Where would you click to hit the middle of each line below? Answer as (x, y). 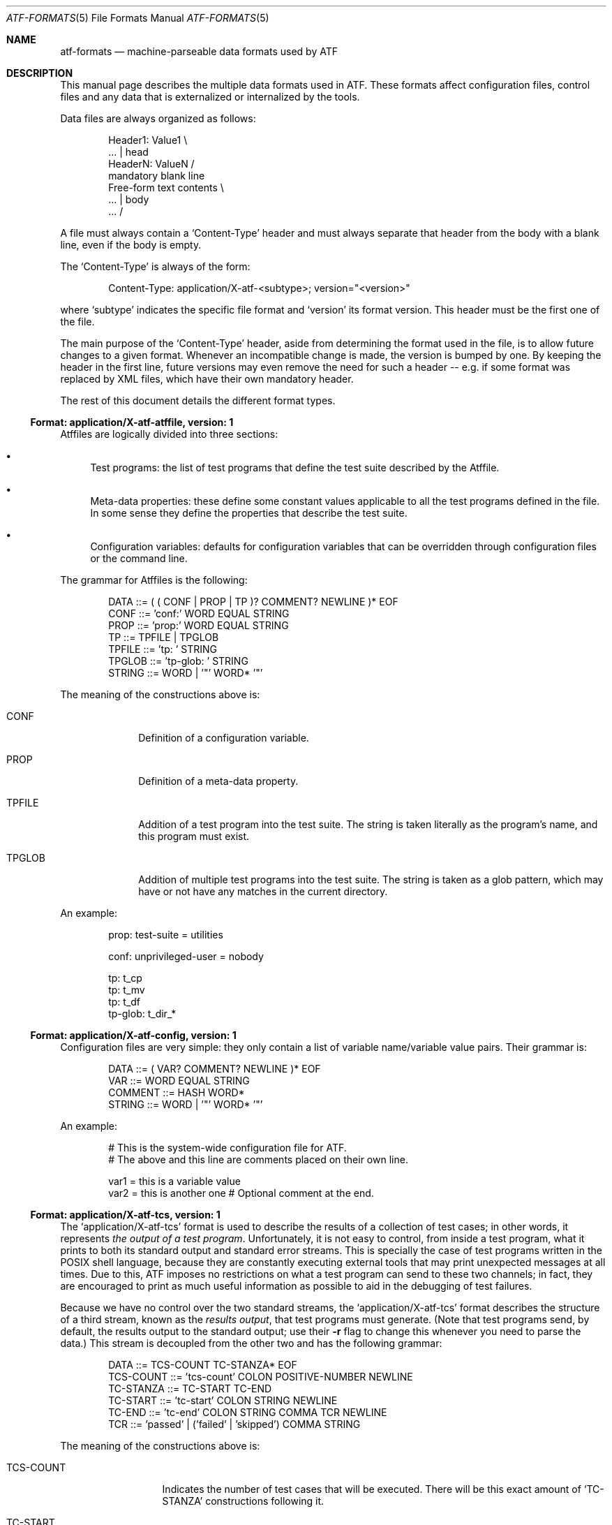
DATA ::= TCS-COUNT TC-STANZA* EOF (203, 1365)
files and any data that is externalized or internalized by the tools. (210, 97)
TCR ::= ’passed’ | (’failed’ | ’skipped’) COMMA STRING (234, 1424)
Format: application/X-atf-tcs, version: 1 (125, 1215)
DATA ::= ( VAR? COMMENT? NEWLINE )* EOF (215, 1069)
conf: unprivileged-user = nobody (186, 956)
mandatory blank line (157, 176)
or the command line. (139, 558)
